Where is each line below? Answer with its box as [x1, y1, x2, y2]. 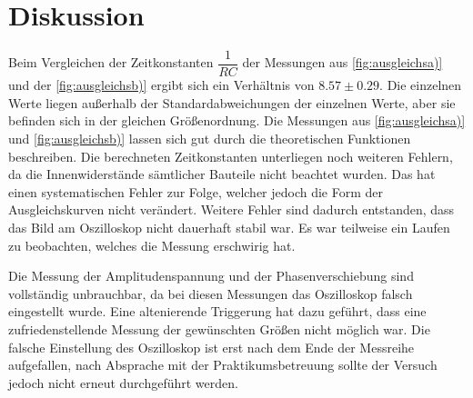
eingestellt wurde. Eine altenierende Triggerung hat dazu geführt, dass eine [8, 302, 427, 321]
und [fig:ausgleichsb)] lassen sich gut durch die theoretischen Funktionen [8, 128, 411, 147]
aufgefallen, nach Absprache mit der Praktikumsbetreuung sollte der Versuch [8, 355, 438, 374]
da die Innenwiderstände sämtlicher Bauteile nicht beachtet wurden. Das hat [8, 164, 436, 184]
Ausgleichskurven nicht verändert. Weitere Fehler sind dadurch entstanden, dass [8, 200, 455, 219]
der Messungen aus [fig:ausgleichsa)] [242, 53, 443, 72]
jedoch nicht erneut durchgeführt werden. [8, 373, 238, 392]
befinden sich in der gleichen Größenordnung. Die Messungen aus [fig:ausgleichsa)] [8, 111, 466, 130]
